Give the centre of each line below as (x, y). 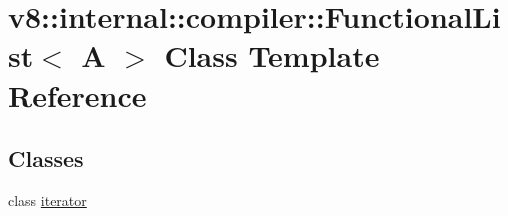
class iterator (47, 199)
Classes (46, 158)
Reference (77, 94)
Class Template (272, 55)
